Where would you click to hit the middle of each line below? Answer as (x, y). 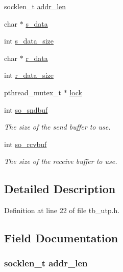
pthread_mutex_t (33, 92)
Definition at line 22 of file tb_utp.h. (62, 210)
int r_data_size (29, 75)
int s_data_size (29, 41)
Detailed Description (60, 189)
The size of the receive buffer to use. (61, 161)
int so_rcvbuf (26, 144)
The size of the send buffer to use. (57, 127)
